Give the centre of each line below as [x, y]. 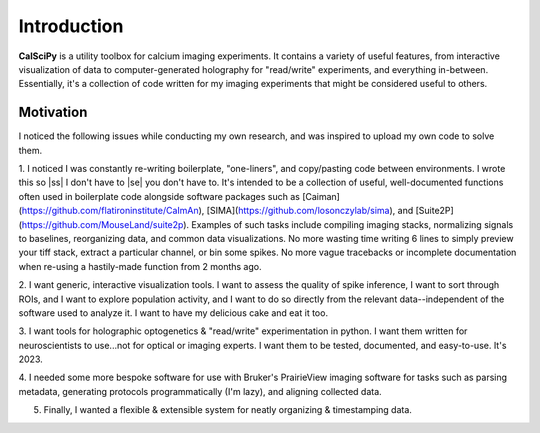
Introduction [71, 26]
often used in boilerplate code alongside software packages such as [159, 196]
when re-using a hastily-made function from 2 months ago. [140, 266]
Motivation [53, 112]
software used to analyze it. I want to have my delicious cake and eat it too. [173, 312]
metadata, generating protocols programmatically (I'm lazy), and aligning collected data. [200, 391]
